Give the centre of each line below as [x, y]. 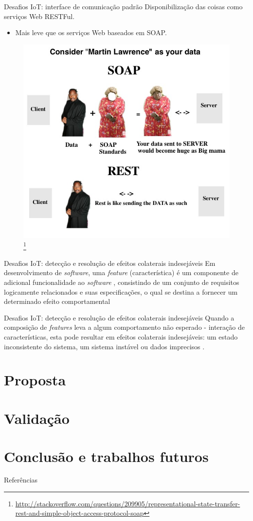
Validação [37, 418]
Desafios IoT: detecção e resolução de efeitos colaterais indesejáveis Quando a [119, 317]
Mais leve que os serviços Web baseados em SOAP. [91, 32]
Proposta [35, 380]
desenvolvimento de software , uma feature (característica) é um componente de [121, 272]
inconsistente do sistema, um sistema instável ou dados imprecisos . [104, 346]
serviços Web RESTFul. [39, 16]
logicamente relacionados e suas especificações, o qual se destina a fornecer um [121, 291]
